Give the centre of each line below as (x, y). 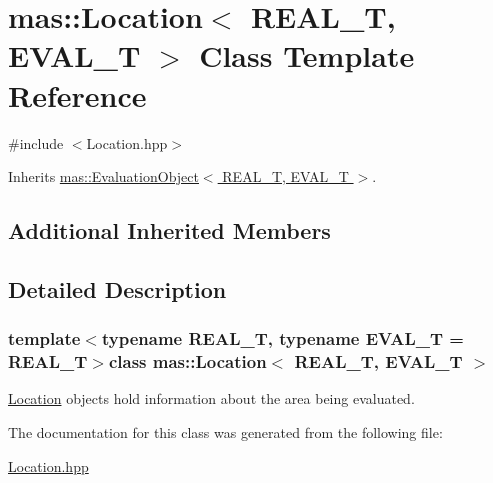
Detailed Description (117, 288)
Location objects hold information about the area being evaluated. (211, 398)
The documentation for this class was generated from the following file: (225, 431)
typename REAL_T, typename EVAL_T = (282, 338)
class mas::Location (187, 361)
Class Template (307, 55)
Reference (77, 94)
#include (36, 142)
